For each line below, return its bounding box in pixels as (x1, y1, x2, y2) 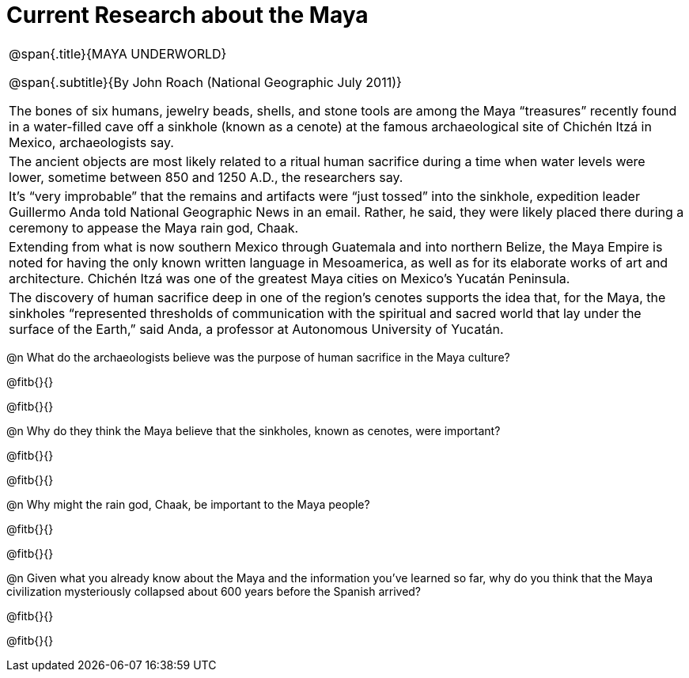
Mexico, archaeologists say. (9, 134, 174, 150)
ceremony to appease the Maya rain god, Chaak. (9, 219, 299, 236)
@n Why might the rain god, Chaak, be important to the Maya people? (6, 497, 370, 511)
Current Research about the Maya (6, 2, 369, 28)
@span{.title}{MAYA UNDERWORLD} (9, 45, 227, 62)
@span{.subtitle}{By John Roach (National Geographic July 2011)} (9, 74, 402, 90)
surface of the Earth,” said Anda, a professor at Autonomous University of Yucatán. (9, 320, 504, 337)
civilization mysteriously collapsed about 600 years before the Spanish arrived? (6, 584, 422, 598)
